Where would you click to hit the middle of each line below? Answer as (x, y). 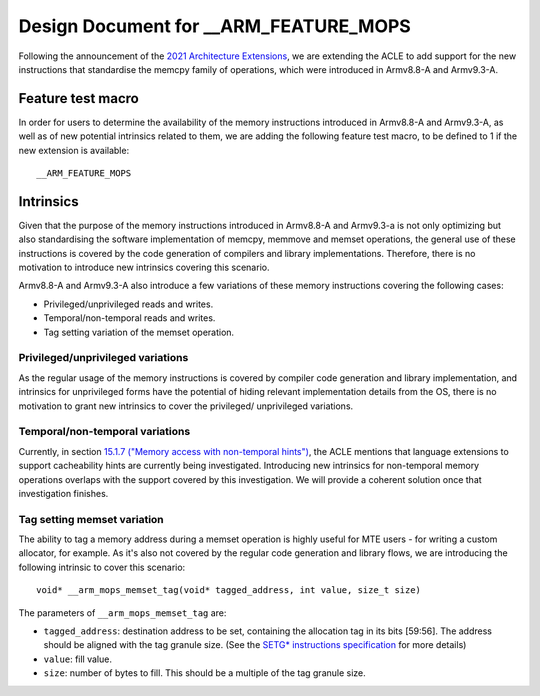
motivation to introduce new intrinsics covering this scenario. (144, 267)
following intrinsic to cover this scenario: (102, 567)
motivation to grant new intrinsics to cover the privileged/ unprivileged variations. (186, 406)
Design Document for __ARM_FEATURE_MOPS (215, 26)
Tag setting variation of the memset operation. (139, 332)
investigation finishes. (63, 493)
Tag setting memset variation (91, 519)
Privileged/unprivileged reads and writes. (128, 304)
